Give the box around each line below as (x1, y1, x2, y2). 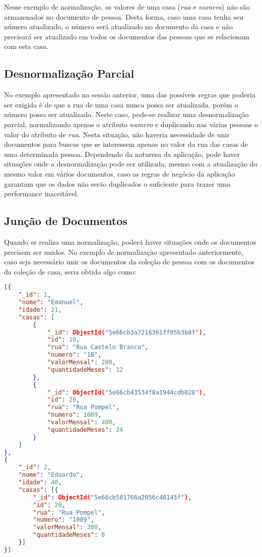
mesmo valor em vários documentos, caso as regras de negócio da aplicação (4, 168, 235, 179)
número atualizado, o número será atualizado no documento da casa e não (4, 21, 233, 32)
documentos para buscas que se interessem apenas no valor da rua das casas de (4, 139, 248, 149)
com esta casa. (4, 41, 49, 51)
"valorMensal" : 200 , (47, 359, 116, 366)
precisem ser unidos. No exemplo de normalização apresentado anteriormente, (4, 246, 243, 257)
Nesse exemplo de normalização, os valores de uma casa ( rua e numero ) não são (4, 2, 250, 12)
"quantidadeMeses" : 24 (47, 426, 123, 433)
